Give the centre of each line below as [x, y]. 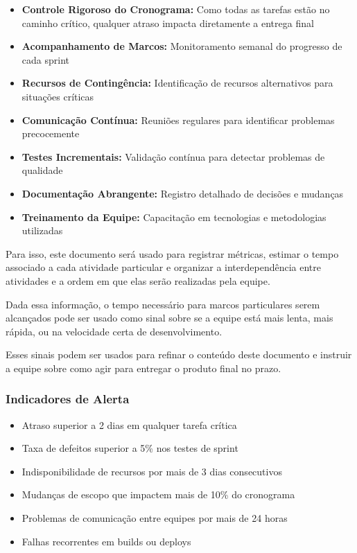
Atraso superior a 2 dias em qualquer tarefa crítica [129, 424]
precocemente [51, 133]
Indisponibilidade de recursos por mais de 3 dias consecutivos [152, 471]
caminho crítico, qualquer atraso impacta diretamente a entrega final [168, 23]
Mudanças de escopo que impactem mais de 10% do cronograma [158, 494]
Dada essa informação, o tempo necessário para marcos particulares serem [163, 304]
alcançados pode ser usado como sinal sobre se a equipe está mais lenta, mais [169, 318]
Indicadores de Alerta [68, 399]
